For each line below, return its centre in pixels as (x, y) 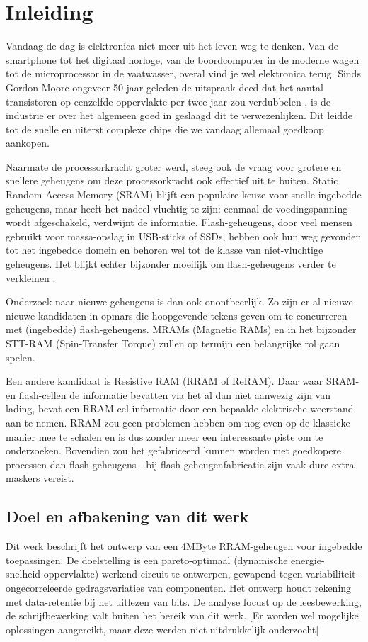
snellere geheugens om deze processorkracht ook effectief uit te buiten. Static (172, 180)
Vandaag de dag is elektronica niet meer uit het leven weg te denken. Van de (172, 46)
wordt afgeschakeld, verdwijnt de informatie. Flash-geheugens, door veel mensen (179, 222)
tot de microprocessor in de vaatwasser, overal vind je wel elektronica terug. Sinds (183, 73)
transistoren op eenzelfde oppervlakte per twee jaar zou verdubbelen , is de (168, 101)
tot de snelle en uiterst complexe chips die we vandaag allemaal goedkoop (165, 129)
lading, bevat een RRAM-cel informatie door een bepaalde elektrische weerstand (180, 409)
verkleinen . (31, 277)
